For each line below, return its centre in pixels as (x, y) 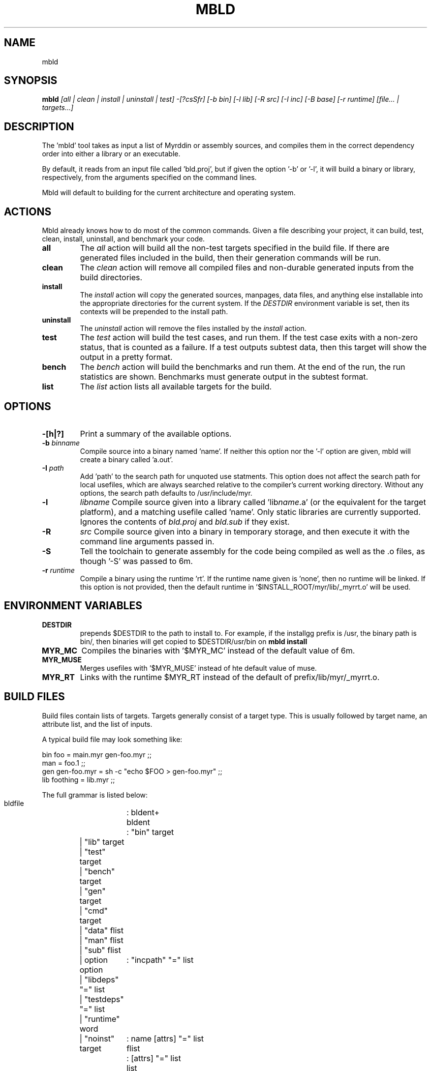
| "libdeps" (99, 979)
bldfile (14, 803)
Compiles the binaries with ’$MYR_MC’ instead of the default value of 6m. (218, 650)
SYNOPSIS (31, 81)
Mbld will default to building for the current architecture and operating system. (169, 193)
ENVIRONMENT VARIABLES (73, 606)
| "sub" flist (100, 950)
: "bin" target (150, 832)
